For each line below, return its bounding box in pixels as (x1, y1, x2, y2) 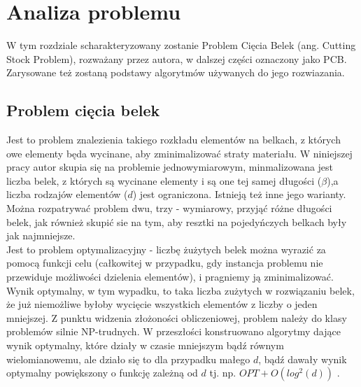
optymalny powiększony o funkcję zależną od (6, 365, 198, 380)
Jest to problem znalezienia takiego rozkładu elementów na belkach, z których (6, 132, 341, 147)
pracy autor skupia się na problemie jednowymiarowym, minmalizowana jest (6, 160, 334, 174)
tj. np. (209, 365, 236, 380)
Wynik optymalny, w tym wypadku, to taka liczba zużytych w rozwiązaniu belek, (6, 283, 355, 297)
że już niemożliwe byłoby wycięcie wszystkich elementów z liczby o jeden (6, 297, 318, 311)
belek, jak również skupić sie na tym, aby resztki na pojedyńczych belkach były (6, 214, 347, 229)
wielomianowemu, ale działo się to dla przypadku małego (6, 351, 250, 366)
